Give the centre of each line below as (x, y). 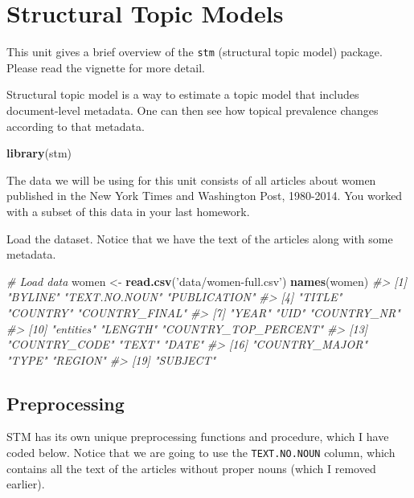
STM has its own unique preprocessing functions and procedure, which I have (198, 437)
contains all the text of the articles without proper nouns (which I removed (191, 468)
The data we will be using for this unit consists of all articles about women (191, 180)
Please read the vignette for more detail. (106, 67)
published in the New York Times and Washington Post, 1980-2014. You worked (205, 196)
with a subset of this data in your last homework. (128, 211)
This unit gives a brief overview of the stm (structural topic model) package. (195, 52)
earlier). (26, 484)
